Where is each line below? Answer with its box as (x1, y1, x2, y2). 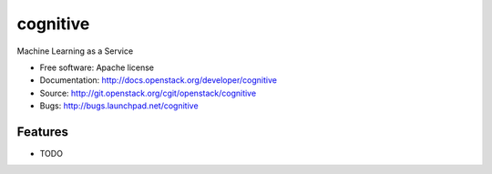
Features (16, 124, 68, 139)
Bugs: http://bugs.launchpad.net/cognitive (39, 100, 200, 111)
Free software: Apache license (39, 62, 155, 73)
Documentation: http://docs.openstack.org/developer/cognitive (39, 75, 278, 86)
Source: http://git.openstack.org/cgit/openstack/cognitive (39, 87, 257, 98)
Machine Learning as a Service (16, 46, 134, 56)
